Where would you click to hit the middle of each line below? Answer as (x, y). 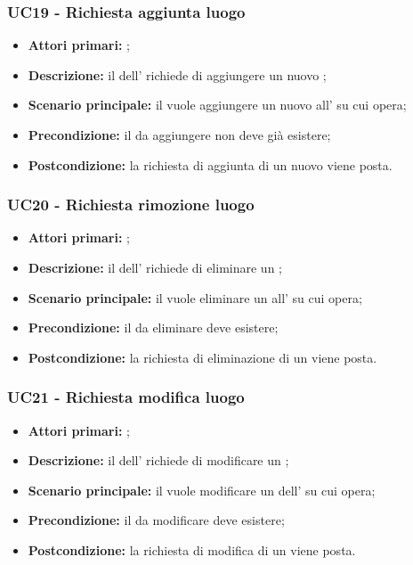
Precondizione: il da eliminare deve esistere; (153, 328)
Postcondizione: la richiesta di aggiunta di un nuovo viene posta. (210, 164)
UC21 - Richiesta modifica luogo (126, 397)
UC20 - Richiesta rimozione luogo (131, 205)
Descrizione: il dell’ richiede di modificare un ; (158, 460)
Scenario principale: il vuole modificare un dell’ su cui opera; (202, 490)
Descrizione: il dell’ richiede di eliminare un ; (155, 267)
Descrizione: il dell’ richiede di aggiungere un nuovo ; (177, 74)
